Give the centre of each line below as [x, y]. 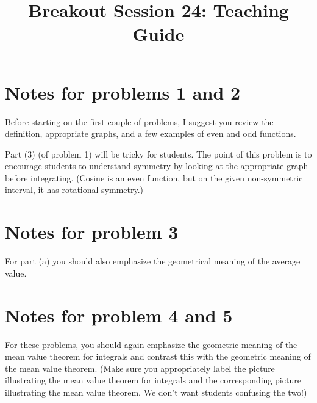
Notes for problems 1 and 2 [123, 92]
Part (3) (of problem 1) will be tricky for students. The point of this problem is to [158, 154]
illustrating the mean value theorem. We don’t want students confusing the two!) [156, 392]
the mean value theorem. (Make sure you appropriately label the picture [140, 368]
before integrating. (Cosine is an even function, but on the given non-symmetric [154, 177]
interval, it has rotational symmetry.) [74, 190]
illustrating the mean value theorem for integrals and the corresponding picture [153, 380]
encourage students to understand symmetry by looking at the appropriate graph [157, 166]
